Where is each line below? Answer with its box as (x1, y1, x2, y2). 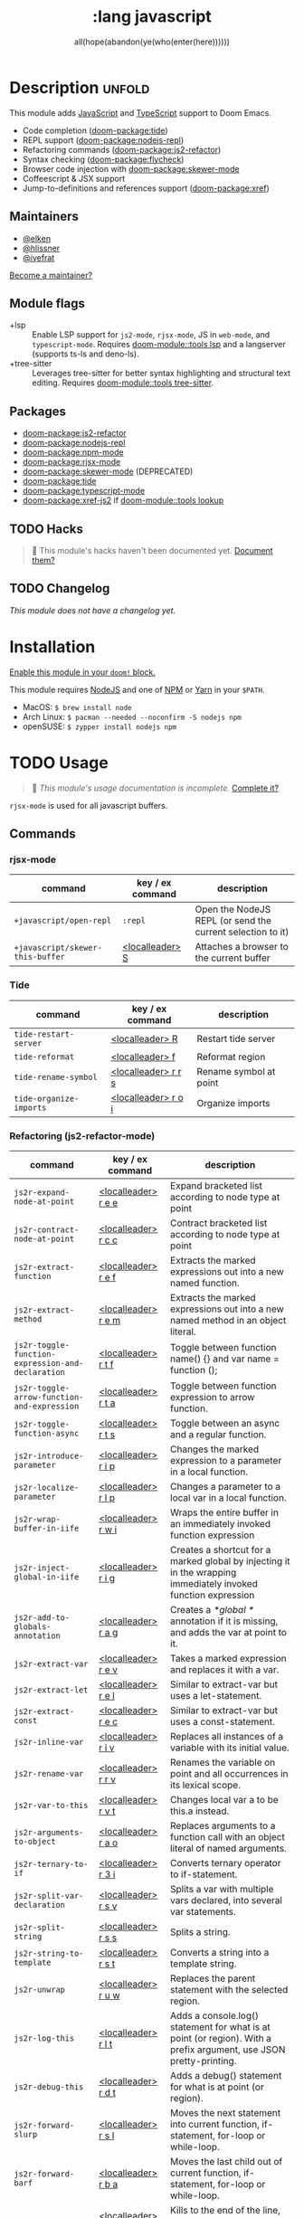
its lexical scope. (170, 1778, 242, 1791)
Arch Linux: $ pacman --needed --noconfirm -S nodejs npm (22, 711, 242, 722)
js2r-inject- (14, 1562, 71, 1573)
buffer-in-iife (14, 1522, 80, 1533)
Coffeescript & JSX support (22, 173, 125, 184)
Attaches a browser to (195, 941, 290, 953)
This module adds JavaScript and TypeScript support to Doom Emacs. (9, 107, 271, 118)
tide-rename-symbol (14, 1072, 98, 1082)
